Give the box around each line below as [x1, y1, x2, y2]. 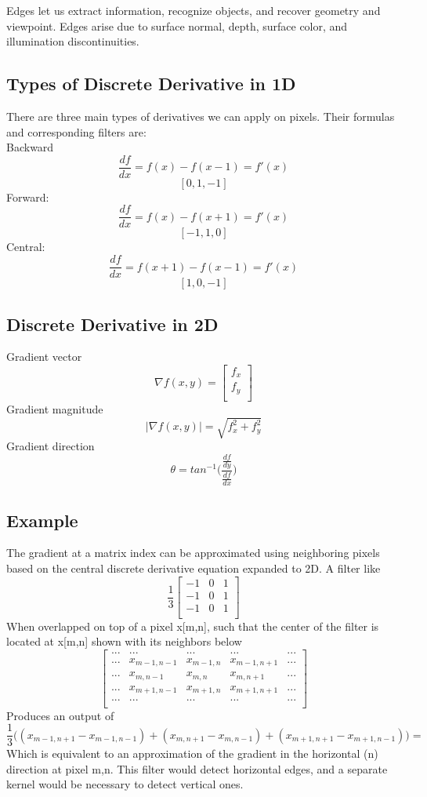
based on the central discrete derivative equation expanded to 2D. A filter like [6, 560, 381, 577]
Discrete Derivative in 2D [6, 311, 219, 336]
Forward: [6, 188, 49, 205]
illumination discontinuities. [6, 33, 139, 49]
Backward [6, 139, 54, 155]
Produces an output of [6, 707, 114, 723]
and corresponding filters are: [6, 123, 147, 140]
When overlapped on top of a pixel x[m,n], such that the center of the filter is [6, 617, 379, 634]
